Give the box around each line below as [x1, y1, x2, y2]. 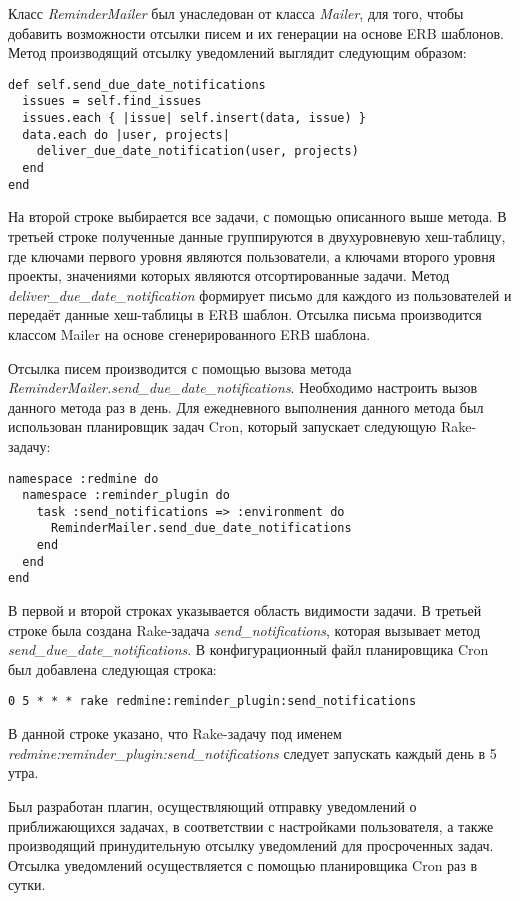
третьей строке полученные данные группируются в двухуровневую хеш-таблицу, [8, 225, 506, 246]
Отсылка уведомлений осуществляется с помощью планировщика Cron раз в [8, 854, 478, 875]
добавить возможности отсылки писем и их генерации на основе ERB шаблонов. [8, 22, 504, 43]
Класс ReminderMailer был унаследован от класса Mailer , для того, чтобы [8, 3, 464, 23]
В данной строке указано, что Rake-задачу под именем [8, 723, 342, 744]
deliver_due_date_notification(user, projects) [36, 144, 359, 159]
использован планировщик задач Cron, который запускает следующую [8, 416, 437, 437]
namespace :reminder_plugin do [22, 488, 230, 503]
